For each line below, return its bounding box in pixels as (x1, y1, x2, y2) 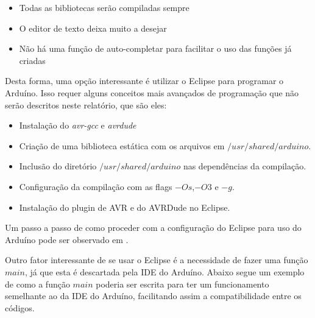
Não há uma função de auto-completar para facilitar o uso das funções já (19, 42, 292, 55)
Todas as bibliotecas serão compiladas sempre (19, 1, 189, 13)
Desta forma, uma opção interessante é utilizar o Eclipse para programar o (5, 74, 284, 87)
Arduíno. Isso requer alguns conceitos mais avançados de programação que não (5, 86, 299, 99)
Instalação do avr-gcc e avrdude (19, 119, 136, 132)
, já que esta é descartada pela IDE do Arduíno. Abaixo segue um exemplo (24, 265, 305, 278)
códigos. (5, 301, 35, 314)
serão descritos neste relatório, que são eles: (5, 98, 167, 111)
